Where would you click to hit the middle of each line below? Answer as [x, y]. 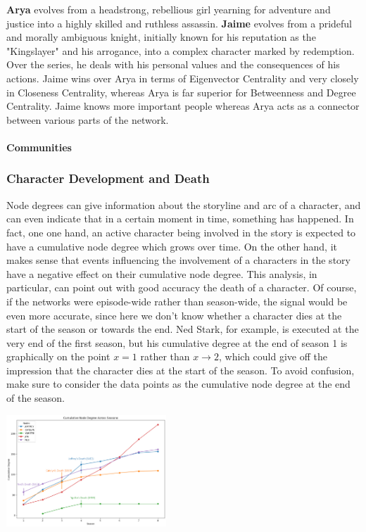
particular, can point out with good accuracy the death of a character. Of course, [182, 287]
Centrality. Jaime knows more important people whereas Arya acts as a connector [183, 106]
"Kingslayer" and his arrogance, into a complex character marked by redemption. [181, 50]
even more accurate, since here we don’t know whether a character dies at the [174, 315]
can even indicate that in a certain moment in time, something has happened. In [180, 218]
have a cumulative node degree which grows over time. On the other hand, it [172, 246]
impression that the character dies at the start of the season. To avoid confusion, [181, 370]
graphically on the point [58, 356]
